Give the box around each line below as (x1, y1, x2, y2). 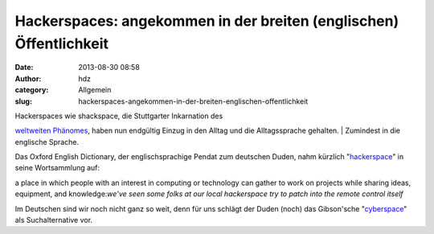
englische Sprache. (14, 137, 80, 146)
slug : (14, 96, 32, 106)
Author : (14, 73, 42, 84)
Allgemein (78, 85, 112, 95)
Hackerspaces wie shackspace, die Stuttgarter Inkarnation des (14, 111, 223, 121)
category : (14, 85, 49, 95)
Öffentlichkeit (14, 35, 108, 52)
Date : (14, 63, 34, 72)
